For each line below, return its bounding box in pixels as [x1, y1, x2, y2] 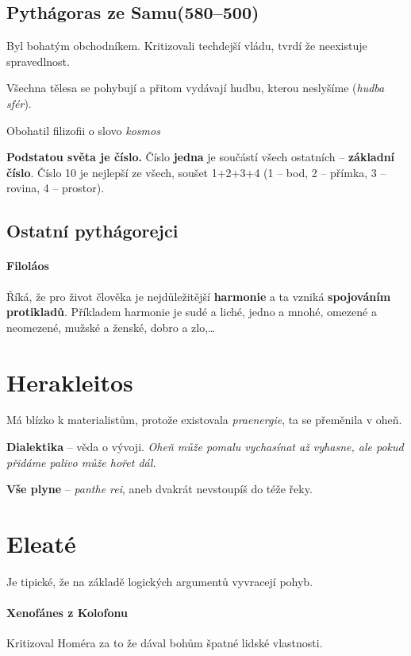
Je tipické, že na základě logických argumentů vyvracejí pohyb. [6, 573, 313, 589]
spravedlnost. [6, 52, 70, 69]
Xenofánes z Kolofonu [6, 604, 128, 621]
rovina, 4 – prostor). [6, 179, 105, 196]
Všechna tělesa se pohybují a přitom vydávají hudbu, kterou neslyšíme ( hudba [6, 79, 385, 96]
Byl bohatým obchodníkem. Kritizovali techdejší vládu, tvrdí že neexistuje [6, 37, 367, 54]
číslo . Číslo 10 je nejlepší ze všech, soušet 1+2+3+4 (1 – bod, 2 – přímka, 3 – [6, 164, 386, 180]
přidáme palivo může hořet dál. [6, 453, 156, 470]
